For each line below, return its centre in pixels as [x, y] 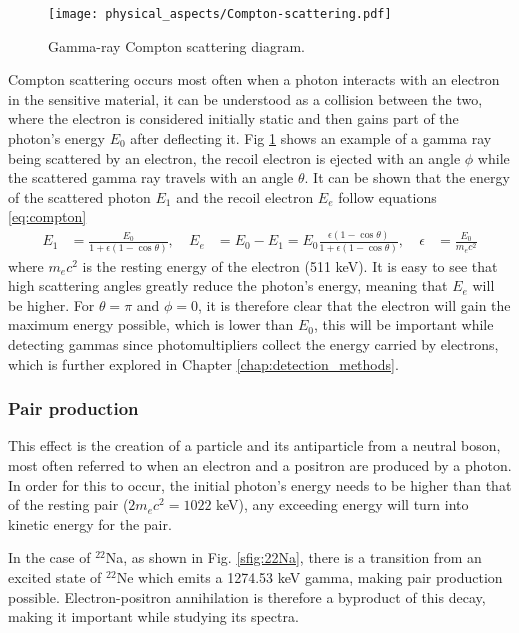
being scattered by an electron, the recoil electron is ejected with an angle [234, 157]
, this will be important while [404, 324]
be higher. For [51, 304]
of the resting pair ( [68, 504]
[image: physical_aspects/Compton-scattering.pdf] [220, 14]
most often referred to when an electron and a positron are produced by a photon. [260, 465]
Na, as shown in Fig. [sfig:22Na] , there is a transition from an [293, 557]
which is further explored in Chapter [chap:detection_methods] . [203, 363]
